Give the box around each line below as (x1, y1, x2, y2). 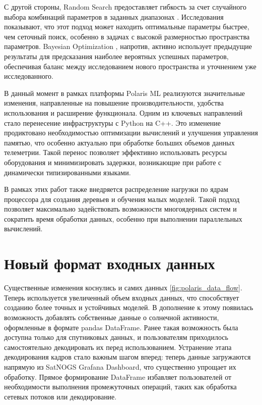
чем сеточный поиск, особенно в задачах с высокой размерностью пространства (4, 31, 250, 41)
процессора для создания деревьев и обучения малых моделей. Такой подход (4, 193, 240, 204)
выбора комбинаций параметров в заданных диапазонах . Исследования (4, 11, 224, 22)
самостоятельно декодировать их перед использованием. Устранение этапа (4, 341, 232, 352)
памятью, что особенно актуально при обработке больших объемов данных (4, 137, 235, 147)
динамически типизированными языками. (4, 167, 131, 177)
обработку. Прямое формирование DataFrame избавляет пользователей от (4, 371, 232, 382)
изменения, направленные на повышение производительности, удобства (4, 97, 224, 108)
